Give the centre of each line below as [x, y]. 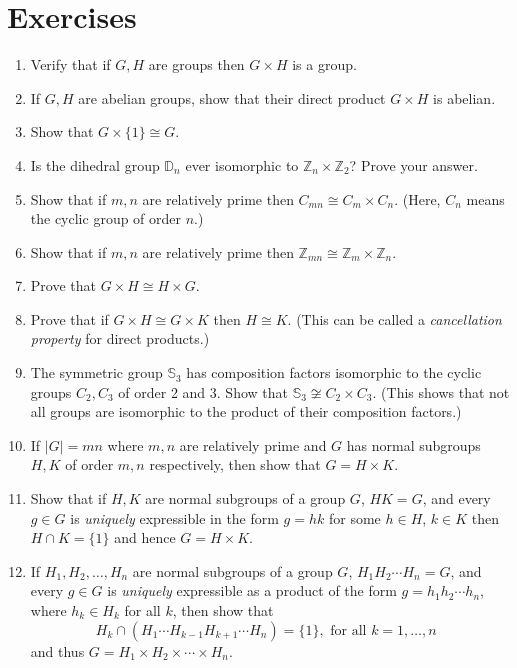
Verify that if [70, 64]
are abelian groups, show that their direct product [232, 97]
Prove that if [69, 318]
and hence [145, 537]
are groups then [196, 64]
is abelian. [464, 97]
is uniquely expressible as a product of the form [252, 590]
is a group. [324, 64]
